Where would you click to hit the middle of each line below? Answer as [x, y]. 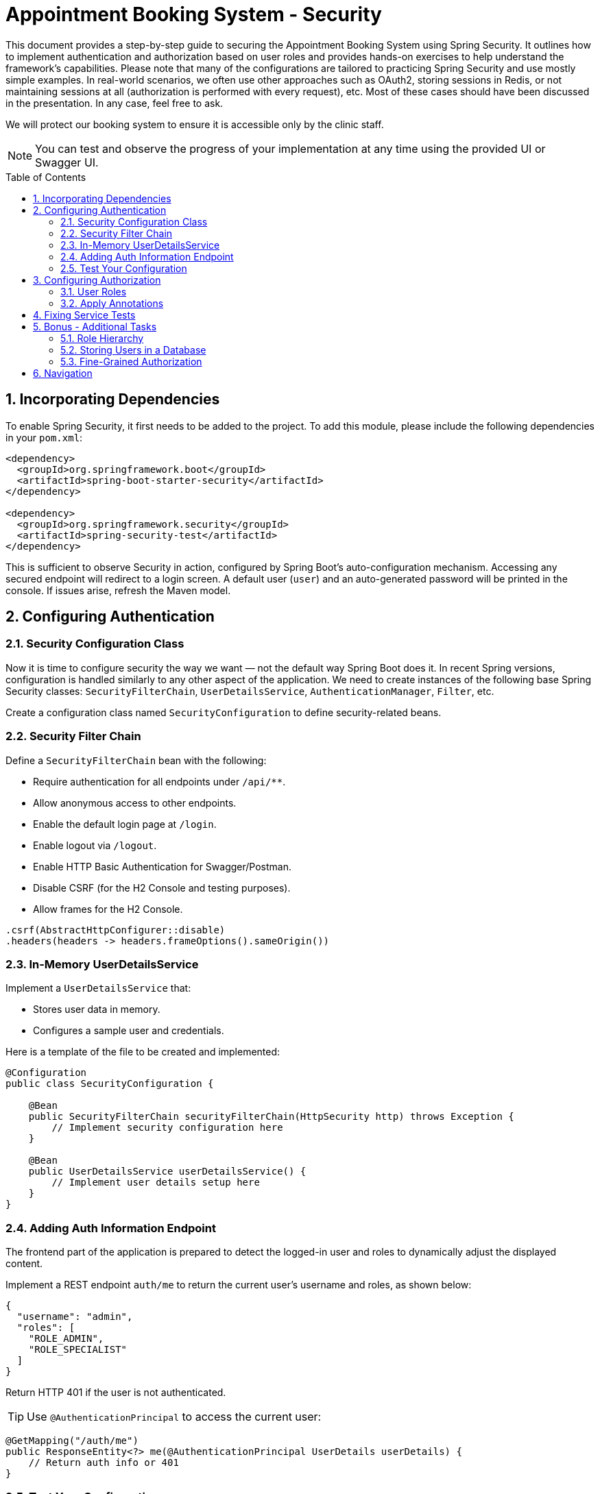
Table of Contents [46, 177]
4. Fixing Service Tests [84, 315]
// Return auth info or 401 [104, 1463]
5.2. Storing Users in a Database [133, 350]
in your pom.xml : [44, 437]
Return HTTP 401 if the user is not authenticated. [116, 1393]
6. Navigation [63, 373]
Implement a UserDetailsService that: [98, 988]
